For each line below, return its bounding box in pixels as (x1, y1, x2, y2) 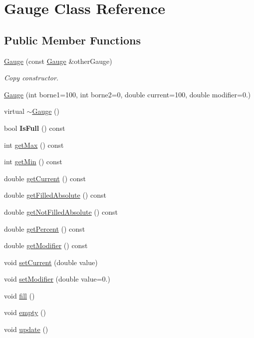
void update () (4, 324, 48, 335)
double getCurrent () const (4, 173, 86, 183)
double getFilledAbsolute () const (4, 190, 106, 200)
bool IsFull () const (4, 122, 65, 133)
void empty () (4, 307, 46, 318)
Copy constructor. (4, 72, 59, 83)
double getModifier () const (4, 240, 88, 251)
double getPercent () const (4, 223, 85, 234)
